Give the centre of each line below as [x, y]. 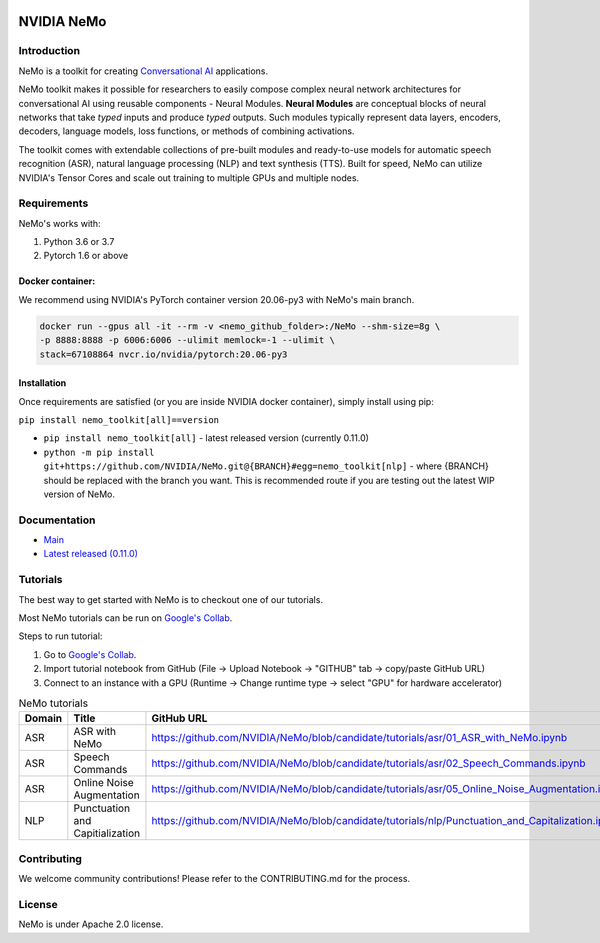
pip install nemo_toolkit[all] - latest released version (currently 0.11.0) [206, 438]
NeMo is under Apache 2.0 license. [91, 924]
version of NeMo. [79, 494]
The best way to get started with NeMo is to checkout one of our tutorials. [171, 599]
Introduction [49, 51]
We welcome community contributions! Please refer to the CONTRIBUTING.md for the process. [214, 879]
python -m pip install [99, 452]
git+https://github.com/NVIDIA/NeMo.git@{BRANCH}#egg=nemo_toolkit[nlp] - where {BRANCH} [266, 466]
